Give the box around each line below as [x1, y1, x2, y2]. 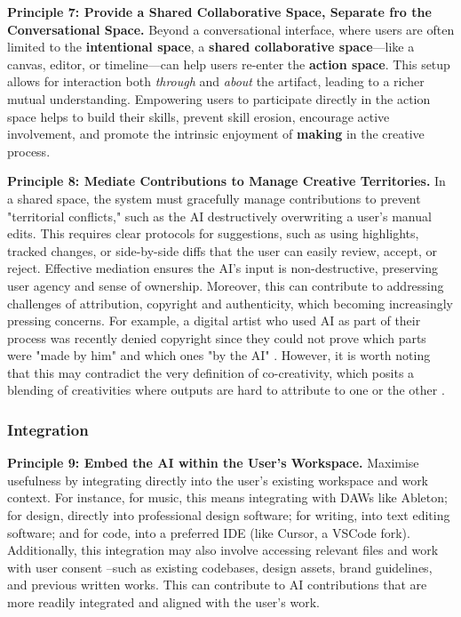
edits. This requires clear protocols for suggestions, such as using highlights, [7, 224, 419, 243]
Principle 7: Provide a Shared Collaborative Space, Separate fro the [7, 3, 432, 20]
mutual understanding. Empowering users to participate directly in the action [7, 89, 431, 108]
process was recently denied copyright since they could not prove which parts [7, 328, 426, 347]
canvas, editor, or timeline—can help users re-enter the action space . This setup [7, 54, 450, 73]
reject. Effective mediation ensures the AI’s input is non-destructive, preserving [7, 259, 439, 277]
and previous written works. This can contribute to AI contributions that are [7, 575, 427, 594]
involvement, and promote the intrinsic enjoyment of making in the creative [7, 124, 425, 143]
